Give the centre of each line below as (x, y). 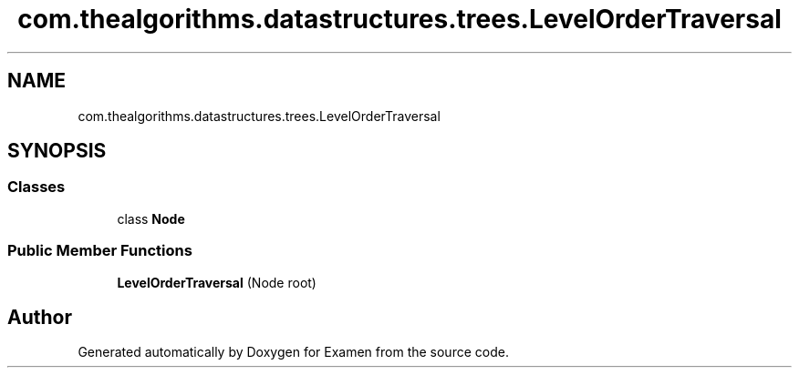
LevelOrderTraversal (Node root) (217, 282)
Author (40, 317)
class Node (151, 218)
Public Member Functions (100, 251)
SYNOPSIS (57, 151)
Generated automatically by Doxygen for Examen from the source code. (293, 352)
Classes (36, 187)
